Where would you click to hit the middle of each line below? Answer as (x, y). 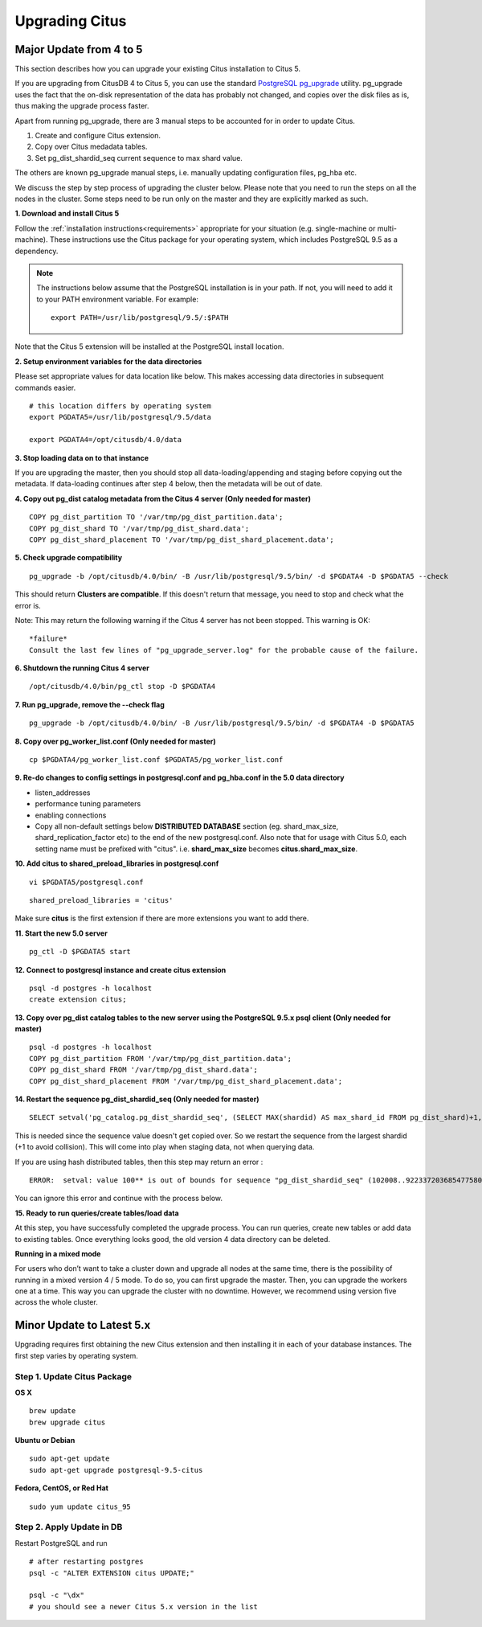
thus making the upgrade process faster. (82, 106)
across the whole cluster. (56, 1302)
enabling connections (71, 815)
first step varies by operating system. (76, 1355)
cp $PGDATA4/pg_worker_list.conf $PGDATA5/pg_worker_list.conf (156, 760)
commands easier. (45, 387)
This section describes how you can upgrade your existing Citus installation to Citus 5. (158, 69)
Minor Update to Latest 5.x (83, 1325)
